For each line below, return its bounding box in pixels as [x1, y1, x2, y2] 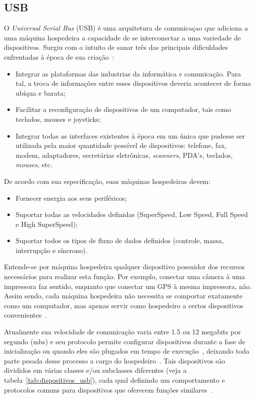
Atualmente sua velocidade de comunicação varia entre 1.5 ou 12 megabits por [4, 326, 241, 337]
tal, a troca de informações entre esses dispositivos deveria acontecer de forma [15, 78, 251, 88]
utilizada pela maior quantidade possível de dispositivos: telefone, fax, [15, 140, 227, 150]
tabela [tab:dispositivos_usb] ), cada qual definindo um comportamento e [4, 375, 225, 385]
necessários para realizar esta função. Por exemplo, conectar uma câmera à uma [4, 271, 245, 282]
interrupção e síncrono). [15, 245, 88, 255]
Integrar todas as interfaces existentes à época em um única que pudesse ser [15, 130, 245, 141]
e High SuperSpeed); [15, 218, 78, 229]
